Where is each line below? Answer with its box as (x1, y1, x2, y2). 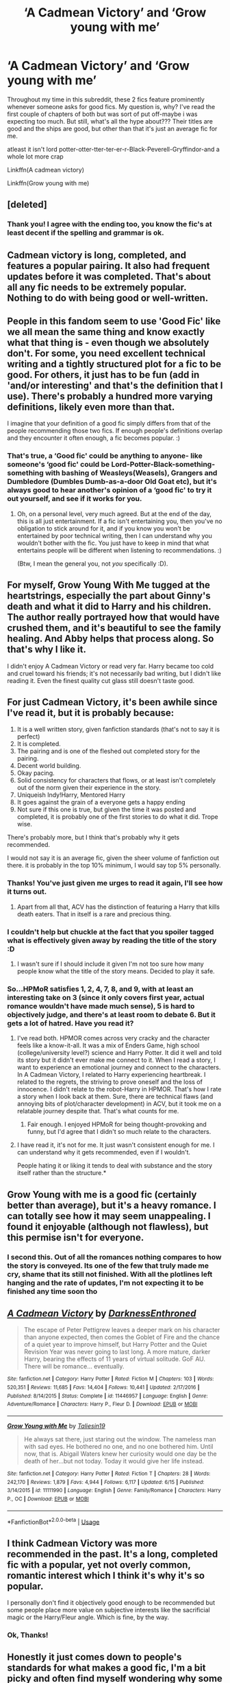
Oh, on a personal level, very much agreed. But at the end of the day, (16, 509, 212, 518)
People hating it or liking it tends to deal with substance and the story (16, 1161, 213, 1170)
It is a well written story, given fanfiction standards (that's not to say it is (16, 726, 220, 734)
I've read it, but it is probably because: (7, 707, 175, 719)
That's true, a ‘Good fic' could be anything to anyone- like (7, 451, 203, 461)
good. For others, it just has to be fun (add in (7, 369, 200, 381)
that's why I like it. (7, 644, 87, 655)
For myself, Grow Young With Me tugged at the (7, 579, 211, 591)
